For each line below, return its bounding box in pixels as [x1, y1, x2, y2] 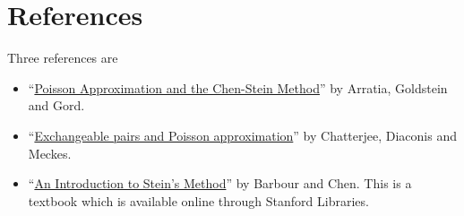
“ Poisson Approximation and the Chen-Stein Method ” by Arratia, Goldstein [28, 78, 448, 97]
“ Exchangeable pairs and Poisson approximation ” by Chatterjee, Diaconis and [28, 125, 458, 144]
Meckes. [28, 143, 72, 162]
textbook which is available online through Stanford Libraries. [28, 191, 369, 210]
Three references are [7, 48, 118, 67]
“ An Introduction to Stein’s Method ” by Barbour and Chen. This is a [28, 174, 412, 193]
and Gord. [28, 96, 85, 115]
